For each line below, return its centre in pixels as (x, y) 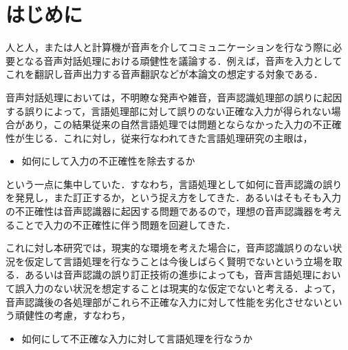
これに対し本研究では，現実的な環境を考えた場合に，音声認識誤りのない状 (174, 248)
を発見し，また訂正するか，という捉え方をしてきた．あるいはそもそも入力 (174, 197)
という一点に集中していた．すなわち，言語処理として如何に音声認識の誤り (174, 184)
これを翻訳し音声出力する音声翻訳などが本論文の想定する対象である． (164, 74)
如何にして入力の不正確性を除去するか (108, 161)
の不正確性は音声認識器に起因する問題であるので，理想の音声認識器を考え (174, 211)
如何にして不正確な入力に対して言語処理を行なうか (137, 338)
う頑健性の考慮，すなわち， (68, 315)
